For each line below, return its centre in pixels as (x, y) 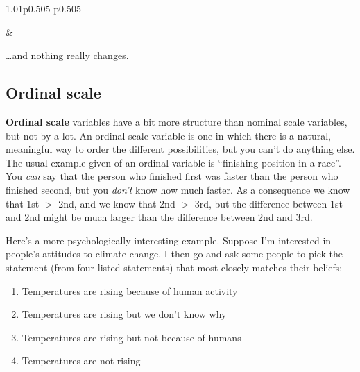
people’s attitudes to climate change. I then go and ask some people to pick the (174, 254)
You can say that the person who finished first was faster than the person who (172, 176)
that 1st (23, 203)
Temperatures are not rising (81, 361)
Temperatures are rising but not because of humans (131, 337)
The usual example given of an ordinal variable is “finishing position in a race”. (173, 162)
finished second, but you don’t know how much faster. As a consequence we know (178, 189)
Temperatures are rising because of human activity (130, 290)
